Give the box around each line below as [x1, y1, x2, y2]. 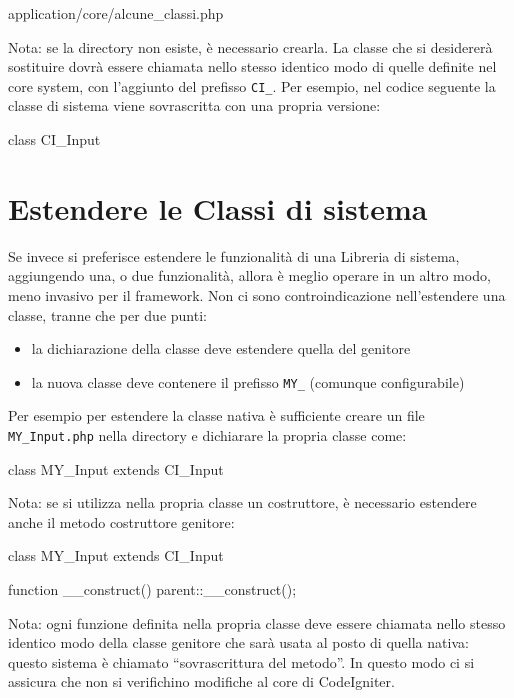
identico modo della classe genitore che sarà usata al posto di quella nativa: [8, 632, 469, 653]
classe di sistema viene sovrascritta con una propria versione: [8, 95, 381, 116]
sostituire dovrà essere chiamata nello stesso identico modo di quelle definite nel [8, 56, 497, 77]
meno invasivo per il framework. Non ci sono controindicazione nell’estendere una [8, 284, 506, 305]
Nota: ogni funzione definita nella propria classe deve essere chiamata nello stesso [8, 612, 506, 633]
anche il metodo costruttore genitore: [8, 511, 235, 532]
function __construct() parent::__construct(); [8, 579, 297, 599]
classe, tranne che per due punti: [8, 304, 207, 325]
